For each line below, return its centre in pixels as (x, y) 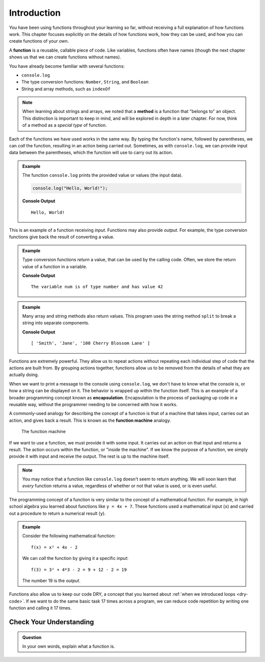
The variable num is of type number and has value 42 (97, 287)
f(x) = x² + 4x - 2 (54, 547)
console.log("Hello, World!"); (70, 188)
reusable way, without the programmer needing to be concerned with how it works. (93, 404)
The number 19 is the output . (51, 580)
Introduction (35, 13)
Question (32, 637)
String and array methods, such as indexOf (66, 89)
